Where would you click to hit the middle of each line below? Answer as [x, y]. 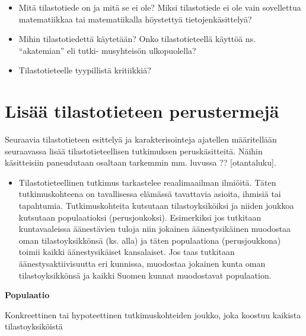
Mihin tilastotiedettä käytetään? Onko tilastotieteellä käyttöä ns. [137, 39]
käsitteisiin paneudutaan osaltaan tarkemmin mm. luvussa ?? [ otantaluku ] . [141, 162]
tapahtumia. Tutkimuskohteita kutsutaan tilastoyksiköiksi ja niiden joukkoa [156, 206]
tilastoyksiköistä [34, 326]
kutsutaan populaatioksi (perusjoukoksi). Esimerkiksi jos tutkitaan [140, 217]
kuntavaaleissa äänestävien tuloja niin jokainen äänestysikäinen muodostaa [155, 229]
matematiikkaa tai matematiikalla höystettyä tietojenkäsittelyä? [135, 19]
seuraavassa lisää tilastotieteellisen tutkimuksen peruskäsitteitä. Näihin [134, 151]
